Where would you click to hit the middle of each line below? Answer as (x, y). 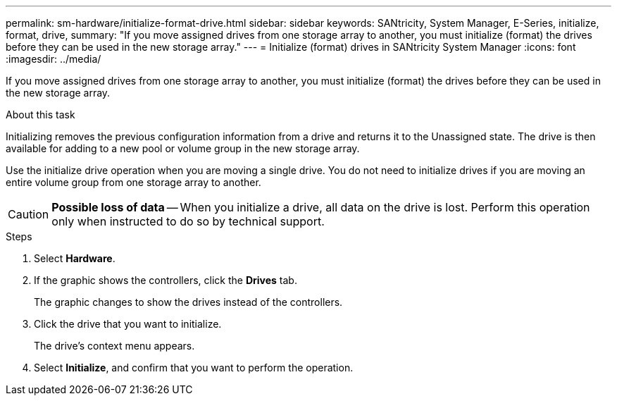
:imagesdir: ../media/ (54, 59)
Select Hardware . (75, 258)
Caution (29, 214)
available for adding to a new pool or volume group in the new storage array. (183, 148)
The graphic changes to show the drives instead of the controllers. (188, 302)
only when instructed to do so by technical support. (188, 221)
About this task (40, 115)
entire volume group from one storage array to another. (133, 182)
